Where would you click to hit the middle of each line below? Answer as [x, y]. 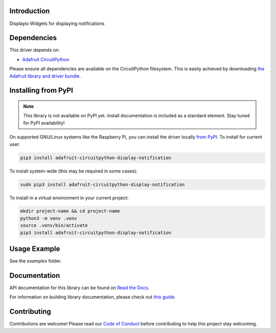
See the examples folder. [36, 261]
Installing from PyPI [41, 91]
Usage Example [35, 249]
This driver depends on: [34, 50]
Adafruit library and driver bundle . [45, 76]
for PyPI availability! [44, 123]
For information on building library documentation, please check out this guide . [93, 297]
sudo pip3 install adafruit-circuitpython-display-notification [102, 184]
